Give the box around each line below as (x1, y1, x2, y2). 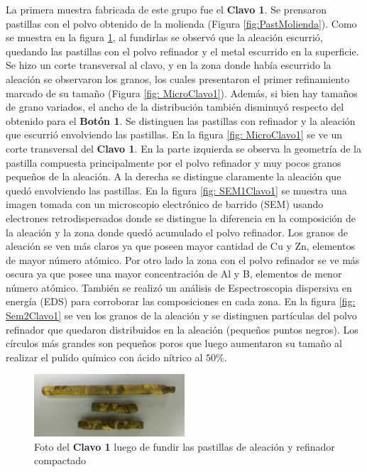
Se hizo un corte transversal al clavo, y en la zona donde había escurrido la (6, 57, 332, 72)
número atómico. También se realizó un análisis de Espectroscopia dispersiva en (6, 280, 352, 295)
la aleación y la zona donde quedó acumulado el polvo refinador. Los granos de (6, 224, 348, 239)
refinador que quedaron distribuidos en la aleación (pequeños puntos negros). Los (6, 322, 358, 336)
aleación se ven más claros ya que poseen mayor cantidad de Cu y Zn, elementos (6, 238, 355, 253)
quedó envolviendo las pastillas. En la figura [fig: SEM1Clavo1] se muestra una (6, 182, 347, 197)
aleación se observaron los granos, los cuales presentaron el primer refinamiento (6, 71, 350, 86)
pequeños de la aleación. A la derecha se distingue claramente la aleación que (6, 169, 341, 184)
